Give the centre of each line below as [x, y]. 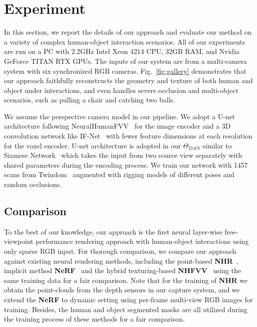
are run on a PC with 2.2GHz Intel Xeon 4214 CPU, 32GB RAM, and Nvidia [122, 51]
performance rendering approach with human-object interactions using [142, 241]
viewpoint [19, 241]
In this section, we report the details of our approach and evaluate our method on [128, 32]
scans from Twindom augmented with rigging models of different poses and [119, 174]
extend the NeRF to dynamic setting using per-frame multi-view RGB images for [128, 299]
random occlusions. [33, 184]
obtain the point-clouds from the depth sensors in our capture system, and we [122, 290]
